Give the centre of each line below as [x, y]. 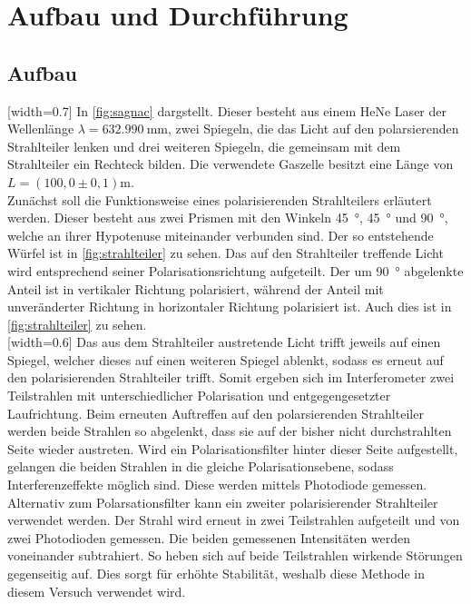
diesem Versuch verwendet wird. [97, 591]
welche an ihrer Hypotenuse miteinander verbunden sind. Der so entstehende [221, 235]
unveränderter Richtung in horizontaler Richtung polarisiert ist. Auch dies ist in [230, 307]
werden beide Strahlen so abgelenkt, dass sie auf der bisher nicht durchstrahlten [230, 431]
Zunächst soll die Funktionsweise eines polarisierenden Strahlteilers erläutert [220, 199]
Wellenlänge [41, 129]
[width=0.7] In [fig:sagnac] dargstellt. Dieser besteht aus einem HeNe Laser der [227, 110]
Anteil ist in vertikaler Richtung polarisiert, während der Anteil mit [196, 288]
